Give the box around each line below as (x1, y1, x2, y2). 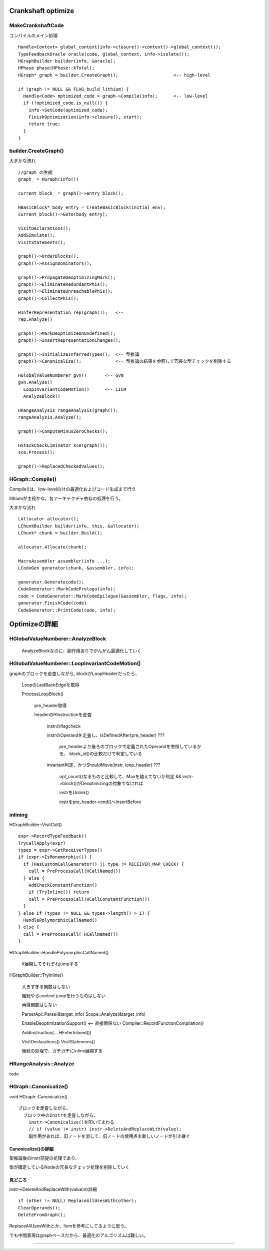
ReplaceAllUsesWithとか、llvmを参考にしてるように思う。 (9, 1223, 129, 1229)
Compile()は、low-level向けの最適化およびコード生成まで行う (9, 486, 136, 492)
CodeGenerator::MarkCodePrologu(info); (18, 586, 116, 592)
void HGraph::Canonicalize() (9, 1093, 67, 1099)
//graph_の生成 (18, 169, 52, 175)
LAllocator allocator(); (18, 516, 79, 522)
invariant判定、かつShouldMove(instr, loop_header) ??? (46, 762, 160, 768)
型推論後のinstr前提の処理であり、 (9, 1155, 80, 1161)
